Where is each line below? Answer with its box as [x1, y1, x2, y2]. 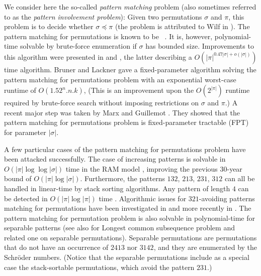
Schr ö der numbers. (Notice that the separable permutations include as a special [4, 252, 249, 262]
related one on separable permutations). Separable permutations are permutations [4, 232, 257, 242]
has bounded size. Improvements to [145, 41, 254, 51]
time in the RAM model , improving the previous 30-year [65, 163, 242, 174]
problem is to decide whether [4, 21, 94, 32]
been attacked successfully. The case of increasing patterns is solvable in [4, 154, 226, 164]
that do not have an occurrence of [4, 242, 109, 252]
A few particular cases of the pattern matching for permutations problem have [4, 144, 246, 154]
